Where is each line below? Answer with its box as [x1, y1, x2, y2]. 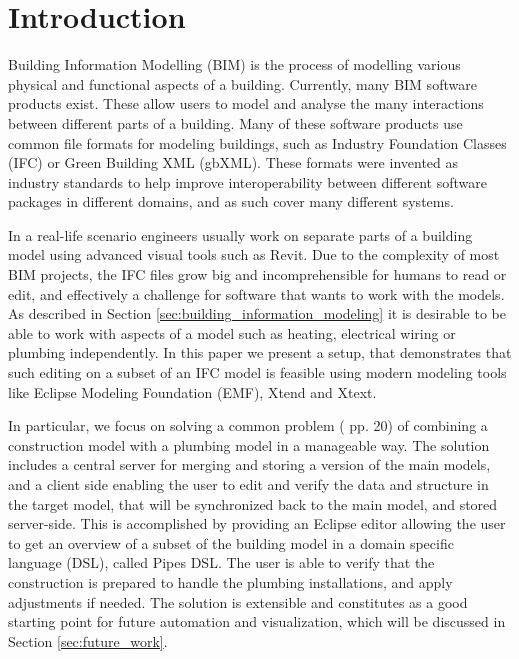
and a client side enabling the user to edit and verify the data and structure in [8, 474, 489, 494]
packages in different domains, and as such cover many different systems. [8, 191, 454, 212]
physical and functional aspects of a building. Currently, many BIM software [8, 73, 477, 94]
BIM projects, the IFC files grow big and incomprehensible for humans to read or [8, 264, 507, 285]
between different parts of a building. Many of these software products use [8, 112, 463, 133]
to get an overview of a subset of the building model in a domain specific [8, 532, 454, 553]
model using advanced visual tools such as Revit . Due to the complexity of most [8, 244, 500, 265]
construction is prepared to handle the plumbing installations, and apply [8, 571, 453, 592]
